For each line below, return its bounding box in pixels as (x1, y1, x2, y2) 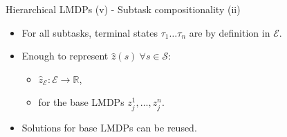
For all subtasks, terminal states (21, 25, 158, 39)
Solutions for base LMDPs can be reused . (21, 120, 197, 134)
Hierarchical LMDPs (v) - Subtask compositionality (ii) (6, 2, 241, 16)
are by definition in (189, 25, 270, 39)
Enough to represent (21, 48, 109, 63)
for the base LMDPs (38, 95, 124, 109)
